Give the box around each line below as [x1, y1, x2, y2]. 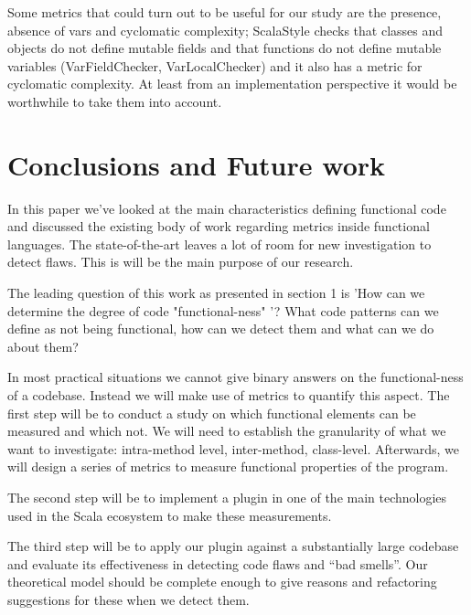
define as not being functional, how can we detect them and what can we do [7, 319, 434, 338]
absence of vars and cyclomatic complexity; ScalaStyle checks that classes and [7, 20, 444, 39]
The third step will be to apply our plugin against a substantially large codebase [7, 536, 459, 556]
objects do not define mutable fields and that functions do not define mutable [7, 38, 442, 58]
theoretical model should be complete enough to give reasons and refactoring [7, 572, 437, 591]
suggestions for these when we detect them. [7, 589, 250, 609]
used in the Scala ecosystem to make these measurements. [7, 505, 332, 525]
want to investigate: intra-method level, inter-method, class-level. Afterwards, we [7, 439, 459, 458]
